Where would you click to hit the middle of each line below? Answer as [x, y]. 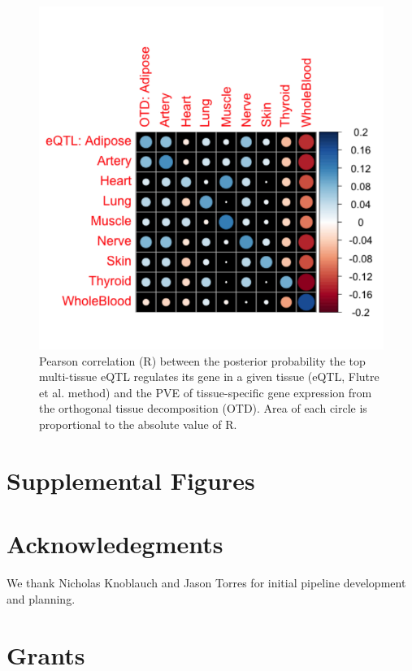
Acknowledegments [115, 544]
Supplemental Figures [131, 480]
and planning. [41, 598]
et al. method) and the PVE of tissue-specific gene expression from [206, 392]
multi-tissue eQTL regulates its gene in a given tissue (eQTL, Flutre [209, 377]
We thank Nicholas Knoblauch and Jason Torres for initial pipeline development [206, 583]
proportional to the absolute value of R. [138, 424]
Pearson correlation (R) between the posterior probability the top [202, 360]
